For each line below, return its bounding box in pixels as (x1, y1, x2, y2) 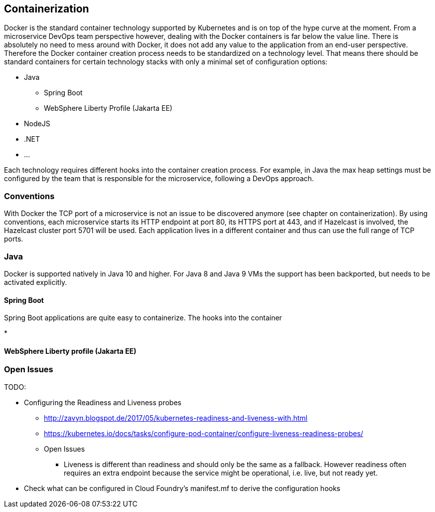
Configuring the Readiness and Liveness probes (24, 398, 181, 407)
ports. (4, 235, 23, 244)
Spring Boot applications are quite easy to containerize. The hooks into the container (4, 313, 282, 322)
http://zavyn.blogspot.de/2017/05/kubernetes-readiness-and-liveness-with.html (44, 413, 307, 422)
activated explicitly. (4, 277, 67, 286)
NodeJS (24, 119, 50, 128)
